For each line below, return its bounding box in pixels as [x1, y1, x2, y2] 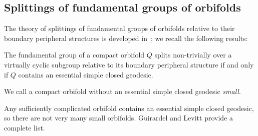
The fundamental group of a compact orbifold [4, 49, 145, 60]
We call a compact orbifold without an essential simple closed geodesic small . [4, 86, 241, 96]
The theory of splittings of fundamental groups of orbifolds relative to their [4, 23, 235, 33]
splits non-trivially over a [154, 49, 232, 60]
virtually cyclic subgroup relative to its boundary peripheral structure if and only [4, 59, 254, 69]
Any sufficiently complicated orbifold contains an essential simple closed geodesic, [4, 102, 254, 113]
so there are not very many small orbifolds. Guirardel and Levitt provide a [4, 112, 233, 123]
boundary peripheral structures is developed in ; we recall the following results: [4, 32, 248, 43]
